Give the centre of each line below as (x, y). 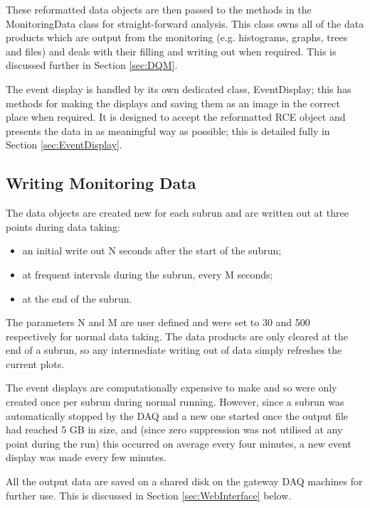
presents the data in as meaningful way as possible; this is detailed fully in (168, 130)
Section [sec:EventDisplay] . (64, 145)
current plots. (35, 363)
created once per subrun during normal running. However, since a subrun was (175, 402)
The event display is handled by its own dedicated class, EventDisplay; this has (179, 88)
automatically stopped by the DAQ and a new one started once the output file (177, 415)
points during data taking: (63, 226)
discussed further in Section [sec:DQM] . (92, 65)
